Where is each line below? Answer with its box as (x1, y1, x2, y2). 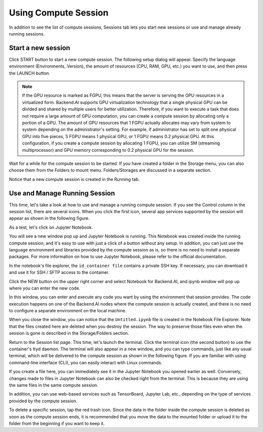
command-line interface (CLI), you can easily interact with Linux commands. (9, 360, 163, 365)
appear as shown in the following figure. (9, 216, 90, 221)
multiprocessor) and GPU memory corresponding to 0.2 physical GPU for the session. (22, 147, 194, 153)
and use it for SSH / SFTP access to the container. (9, 270, 110, 275)
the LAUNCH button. (9, 70, 51, 76)
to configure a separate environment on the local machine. (9, 308, 127, 314)
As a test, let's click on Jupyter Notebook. (9, 224, 94, 230)
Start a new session (9, 44, 71, 52)
